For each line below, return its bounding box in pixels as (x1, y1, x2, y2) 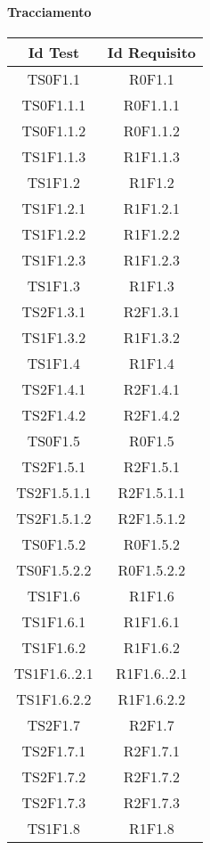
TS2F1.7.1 (21, 740, 86, 761)
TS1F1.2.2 (21, 223, 86, 244)
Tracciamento (7, 2, 92, 20)
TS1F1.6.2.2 (16, 688, 92, 709)
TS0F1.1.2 (21, 119, 86, 141)
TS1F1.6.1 (21, 610, 86, 632)
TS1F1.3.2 (21, 326, 86, 347)
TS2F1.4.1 (21, 378, 86, 399)
